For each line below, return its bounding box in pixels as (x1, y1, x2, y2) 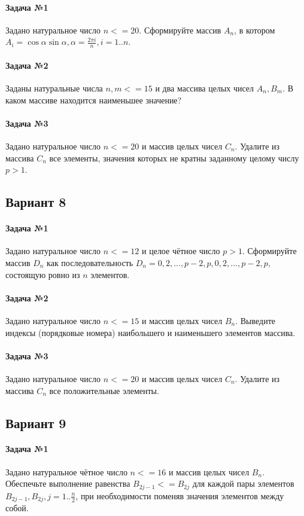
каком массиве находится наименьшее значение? (5, 93, 182, 106)
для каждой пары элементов (192, 477, 294, 490)
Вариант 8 (5, 193, 66, 211)
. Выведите (235, 314, 276, 326)
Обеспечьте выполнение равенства (5, 477, 130, 490)
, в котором (234, 23, 275, 36)
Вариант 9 (5, 413, 66, 432)
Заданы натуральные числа (5, 82, 103, 94)
